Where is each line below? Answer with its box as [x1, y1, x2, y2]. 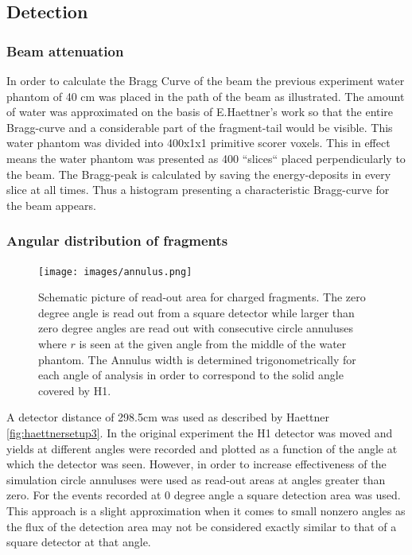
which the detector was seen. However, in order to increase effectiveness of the [6, 456, 387, 472]
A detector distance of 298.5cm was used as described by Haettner [6, 409, 330, 425]
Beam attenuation [6, 41, 124, 60]
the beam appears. [6, 196, 96, 213]
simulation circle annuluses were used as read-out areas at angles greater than [6, 471, 386, 487]
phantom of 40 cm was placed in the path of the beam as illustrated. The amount [6, 87, 405, 104]
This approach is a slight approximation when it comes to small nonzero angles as [6, 502, 406, 518]
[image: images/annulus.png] [38, 266, 192, 277]
